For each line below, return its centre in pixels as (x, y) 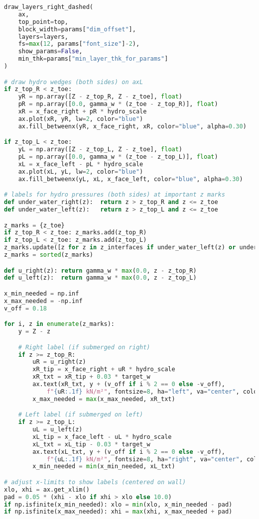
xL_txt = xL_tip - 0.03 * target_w (91, 444)
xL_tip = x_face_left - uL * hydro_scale (102, 437)
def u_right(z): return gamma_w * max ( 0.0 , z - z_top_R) (100, 270)
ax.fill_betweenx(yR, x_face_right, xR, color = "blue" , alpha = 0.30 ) (132, 126)
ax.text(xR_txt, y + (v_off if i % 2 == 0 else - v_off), (129, 384)
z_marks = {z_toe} (34, 225)
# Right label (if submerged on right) (84, 347)
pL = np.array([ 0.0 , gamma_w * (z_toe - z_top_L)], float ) (118, 157)
